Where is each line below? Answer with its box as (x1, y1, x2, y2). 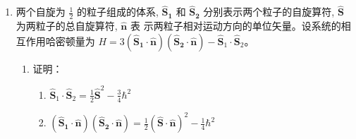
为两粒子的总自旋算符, (16, 18, 118, 33)
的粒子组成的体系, (77, 4, 159, 19)
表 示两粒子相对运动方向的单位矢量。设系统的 (130, 18, 341, 33)
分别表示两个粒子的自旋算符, (203, 4, 335, 19)
